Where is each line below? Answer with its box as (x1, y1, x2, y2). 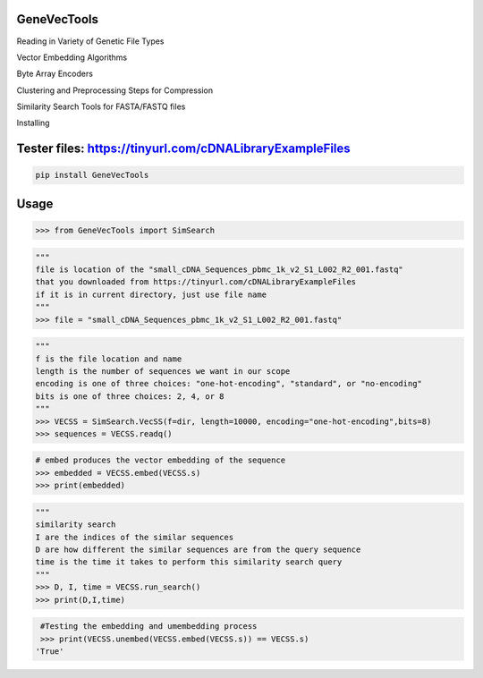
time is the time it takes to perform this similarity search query (35, 557, 343, 567)
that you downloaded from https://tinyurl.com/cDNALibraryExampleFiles (35, 277, 357, 287)
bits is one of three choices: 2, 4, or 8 (35, 391, 225, 402)
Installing (16, 117, 50, 129)
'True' (35, 646, 64, 657)
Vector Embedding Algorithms (16, 52, 128, 63)
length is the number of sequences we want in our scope (35, 366, 291, 376)
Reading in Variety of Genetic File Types (16, 36, 165, 47)
